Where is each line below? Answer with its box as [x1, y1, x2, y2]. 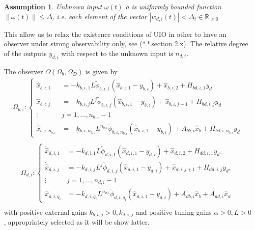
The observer [4, 66, 43, 76]
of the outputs [4, 48, 47, 58]
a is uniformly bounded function [125, 1, 222, 11]
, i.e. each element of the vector [52, 11, 147, 21]
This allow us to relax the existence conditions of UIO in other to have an [4, 29, 227, 39]
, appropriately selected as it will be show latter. [4, 217, 150, 227]
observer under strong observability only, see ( [4, 38, 142, 49]
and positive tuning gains [136, 206, 212, 217]
